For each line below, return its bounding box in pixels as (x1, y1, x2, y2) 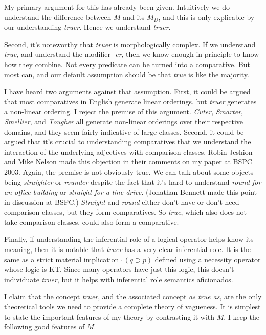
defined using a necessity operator (154, 254, 261, 264)
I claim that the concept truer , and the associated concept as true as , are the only (4, 291, 262, 302)
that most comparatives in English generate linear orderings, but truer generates (4, 96, 257, 107)
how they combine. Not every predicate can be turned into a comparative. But (4, 58, 250, 69)
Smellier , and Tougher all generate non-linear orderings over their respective (4, 116, 243, 127)
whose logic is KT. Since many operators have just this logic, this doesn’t (4, 264, 234, 275)
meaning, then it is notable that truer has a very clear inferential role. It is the (4, 244, 251, 255)
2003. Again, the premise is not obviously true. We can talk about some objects (4, 166, 254, 177)
